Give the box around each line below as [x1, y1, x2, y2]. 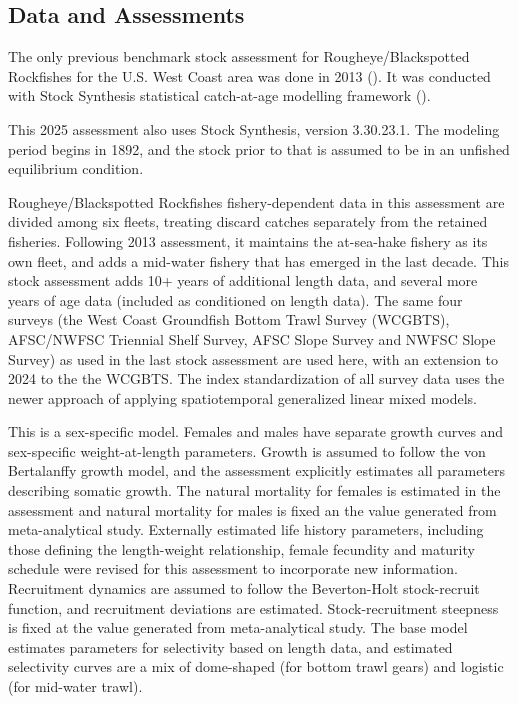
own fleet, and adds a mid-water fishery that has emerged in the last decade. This [8, 250, 509, 271]
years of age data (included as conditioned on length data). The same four [8, 289, 463, 310]
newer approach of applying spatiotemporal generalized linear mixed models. [8, 387, 477, 408]
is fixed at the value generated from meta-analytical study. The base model [8, 617, 468, 638]
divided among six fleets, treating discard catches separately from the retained [8, 211, 488, 232]
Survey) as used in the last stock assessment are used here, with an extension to [8, 348, 499, 369]
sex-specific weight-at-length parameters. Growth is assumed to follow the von [8, 440, 486, 461]
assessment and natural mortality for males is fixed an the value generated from [8, 499, 497, 520]
